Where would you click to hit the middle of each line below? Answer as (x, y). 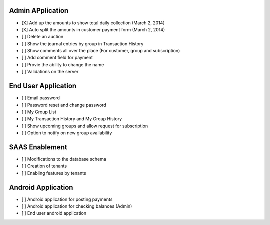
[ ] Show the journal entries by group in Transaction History (83, 44)
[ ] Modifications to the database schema (64, 159)
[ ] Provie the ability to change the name (63, 64)
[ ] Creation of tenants (44, 166)
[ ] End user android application (54, 213)
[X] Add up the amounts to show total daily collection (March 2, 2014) (93, 23)
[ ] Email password (41, 98)
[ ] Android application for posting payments (67, 199)
